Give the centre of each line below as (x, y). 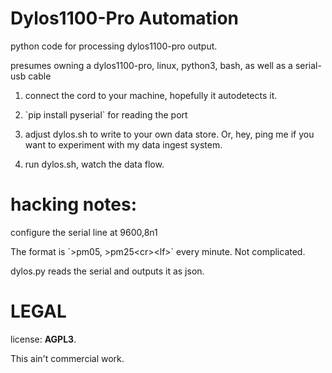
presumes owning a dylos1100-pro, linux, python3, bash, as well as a (151, 65)
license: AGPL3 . (43, 339)
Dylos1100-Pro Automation (124, 18)
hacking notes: (74, 204)
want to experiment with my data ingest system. (123, 144)
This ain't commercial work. (67, 358)
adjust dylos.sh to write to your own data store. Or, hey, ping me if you (169, 134)
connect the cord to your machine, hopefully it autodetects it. (151, 95)
